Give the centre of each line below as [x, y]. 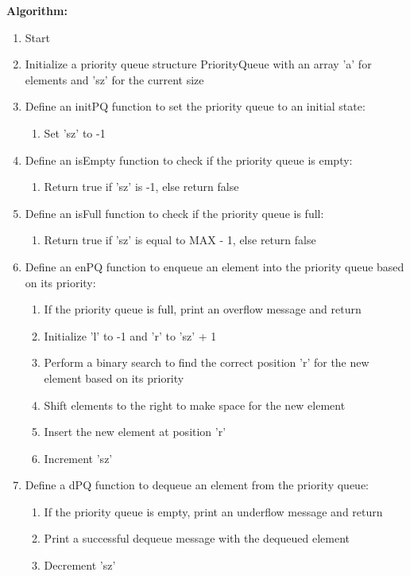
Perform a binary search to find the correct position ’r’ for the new [207, 362]
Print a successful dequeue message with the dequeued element [197, 538]
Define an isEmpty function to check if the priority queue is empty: [189, 160]
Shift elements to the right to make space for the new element [195, 405]
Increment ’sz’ [78, 458]
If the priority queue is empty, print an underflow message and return [213, 511]
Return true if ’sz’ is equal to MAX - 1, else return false [180, 240]
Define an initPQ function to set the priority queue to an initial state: [195, 106]
